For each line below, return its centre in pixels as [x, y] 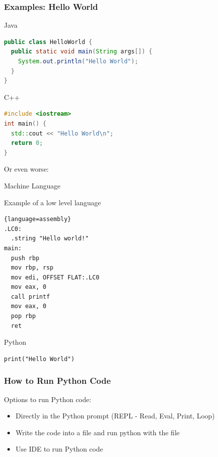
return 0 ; [27, 143]
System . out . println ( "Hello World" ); [78, 61]
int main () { [25, 123]
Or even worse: [26, 169]
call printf [31, 297]
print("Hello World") [39, 359]
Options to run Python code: [48, 399]
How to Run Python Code [57, 381]
